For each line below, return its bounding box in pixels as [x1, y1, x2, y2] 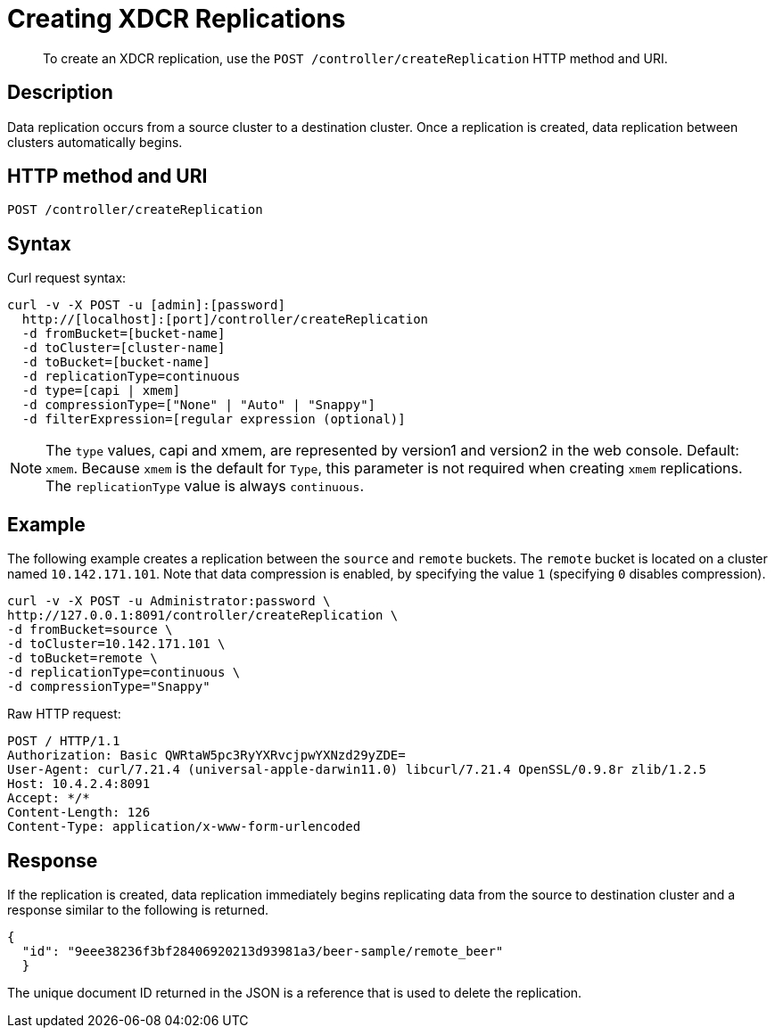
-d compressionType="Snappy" [7, 679, 210, 694]
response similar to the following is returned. [7, 901, 268, 917]
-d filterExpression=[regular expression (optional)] [21, 412, 406, 427]
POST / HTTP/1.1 [7, 734, 120, 749]
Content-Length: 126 [7, 805, 151, 820]
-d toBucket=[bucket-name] [21, 355, 210, 370]
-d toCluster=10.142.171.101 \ [7, 637, 226, 652]
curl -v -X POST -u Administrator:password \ [7, 594, 331, 609]
